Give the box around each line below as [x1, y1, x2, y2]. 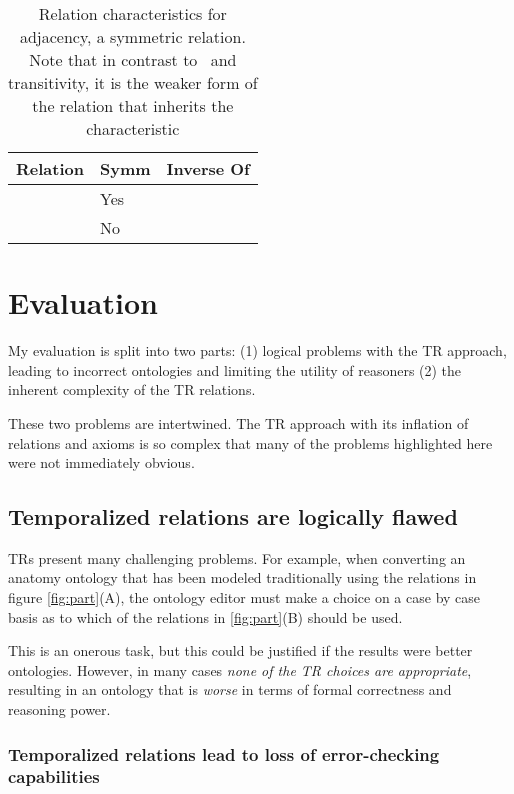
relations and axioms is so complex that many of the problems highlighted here [8, 432, 493, 453]
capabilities [8, 764, 100, 789]
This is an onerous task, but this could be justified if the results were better [8, 640, 473, 661]
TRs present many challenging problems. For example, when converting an [8, 547, 466, 568]
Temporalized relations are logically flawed [8, 501, 458, 532]
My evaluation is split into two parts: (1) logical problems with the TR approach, [8, 340, 507, 361]
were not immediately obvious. [8, 452, 195, 473]
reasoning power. [8, 699, 111, 720]
